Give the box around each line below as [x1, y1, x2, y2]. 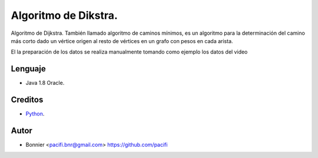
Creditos [11, 95, 44, 105]
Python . [25, 110, 45, 117]
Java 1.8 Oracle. [25, 80, 65, 87]
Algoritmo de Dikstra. [11, 9, 118, 22]
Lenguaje [11, 64, 47, 74]
